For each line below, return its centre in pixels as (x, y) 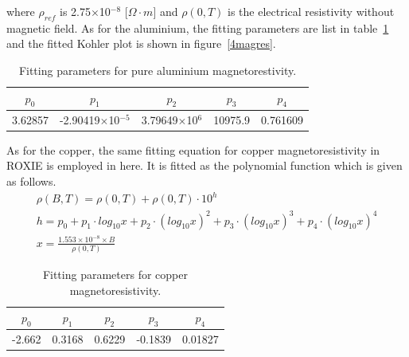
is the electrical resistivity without (311, 11)
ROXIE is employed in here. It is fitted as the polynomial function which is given (204, 165)
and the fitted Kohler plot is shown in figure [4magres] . (141, 43)
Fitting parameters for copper (115, 274)
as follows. (31, 180)
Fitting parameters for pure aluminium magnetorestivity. (158, 70)
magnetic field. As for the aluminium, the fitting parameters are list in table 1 (198, 27)
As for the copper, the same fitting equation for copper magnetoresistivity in (193, 149)
